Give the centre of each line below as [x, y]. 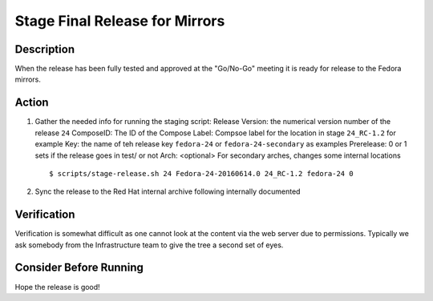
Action [32, 103]
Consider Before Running [79, 268]
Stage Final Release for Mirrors [120, 21]
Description [45, 49]
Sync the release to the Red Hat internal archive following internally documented [168, 191]
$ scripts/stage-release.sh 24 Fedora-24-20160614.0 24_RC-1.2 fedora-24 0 [201, 173]
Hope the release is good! [57, 287]
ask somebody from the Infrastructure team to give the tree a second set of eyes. [149, 245]
